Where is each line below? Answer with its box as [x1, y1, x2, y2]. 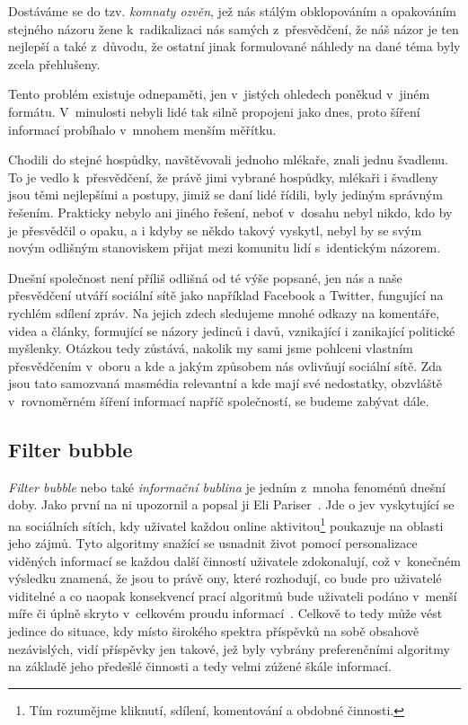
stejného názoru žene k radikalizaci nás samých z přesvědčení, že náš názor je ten [8, 19, 459, 38]
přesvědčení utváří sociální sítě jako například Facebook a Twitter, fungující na [8, 286, 444, 305]
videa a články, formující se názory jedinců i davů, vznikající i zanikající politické [8, 321, 455, 340]
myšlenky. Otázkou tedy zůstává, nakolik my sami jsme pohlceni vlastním [8, 339, 413, 358]
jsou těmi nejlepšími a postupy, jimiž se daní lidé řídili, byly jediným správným [8, 185, 443, 204]
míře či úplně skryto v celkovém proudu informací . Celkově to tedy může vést [8, 604, 443, 623]
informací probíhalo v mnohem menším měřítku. [8, 119, 277, 138]
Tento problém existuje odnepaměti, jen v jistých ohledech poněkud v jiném [8, 84, 430, 103]
